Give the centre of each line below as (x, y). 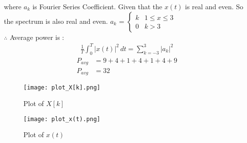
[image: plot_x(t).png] (62, 119)
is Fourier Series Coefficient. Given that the (97, 6)
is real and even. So (214, 6)
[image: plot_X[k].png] (62, 88)
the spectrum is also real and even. (56, 21)
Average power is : (37, 37)
